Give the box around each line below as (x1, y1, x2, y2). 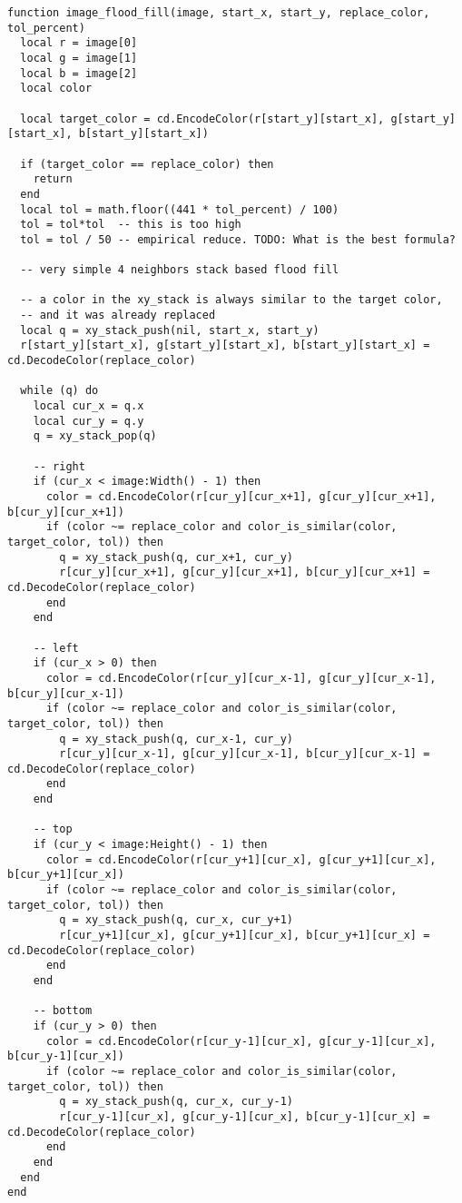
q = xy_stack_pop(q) (33, 429, 157, 443)
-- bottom (33, 1004, 93, 1018)
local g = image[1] (20, 51, 138, 64)
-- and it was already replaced (20, 309, 216, 322)
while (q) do (20, 384, 99, 398)
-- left (33, 641, 79, 655)
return (33, 173, 73, 186)
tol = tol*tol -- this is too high (20, 218, 241, 232)
